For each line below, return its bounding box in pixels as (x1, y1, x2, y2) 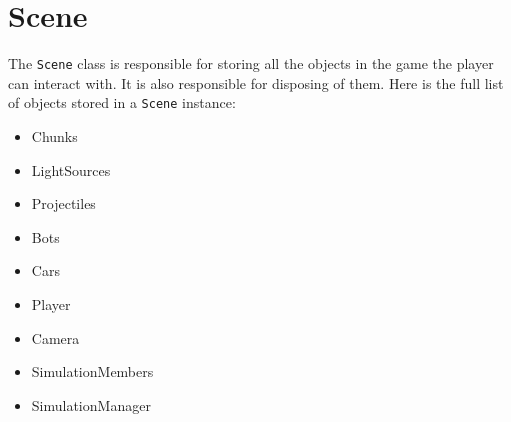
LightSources (31, 159, 111, 180)
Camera (31, 327, 80, 348)
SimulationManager (31, 394, 151, 415)
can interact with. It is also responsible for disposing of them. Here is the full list (8, 72, 504, 93)
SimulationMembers (31, 361, 154, 382)
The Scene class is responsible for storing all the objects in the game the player (8, 53, 494, 74)
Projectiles (31, 193, 96, 214)
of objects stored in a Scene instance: (8, 92, 236, 113)
